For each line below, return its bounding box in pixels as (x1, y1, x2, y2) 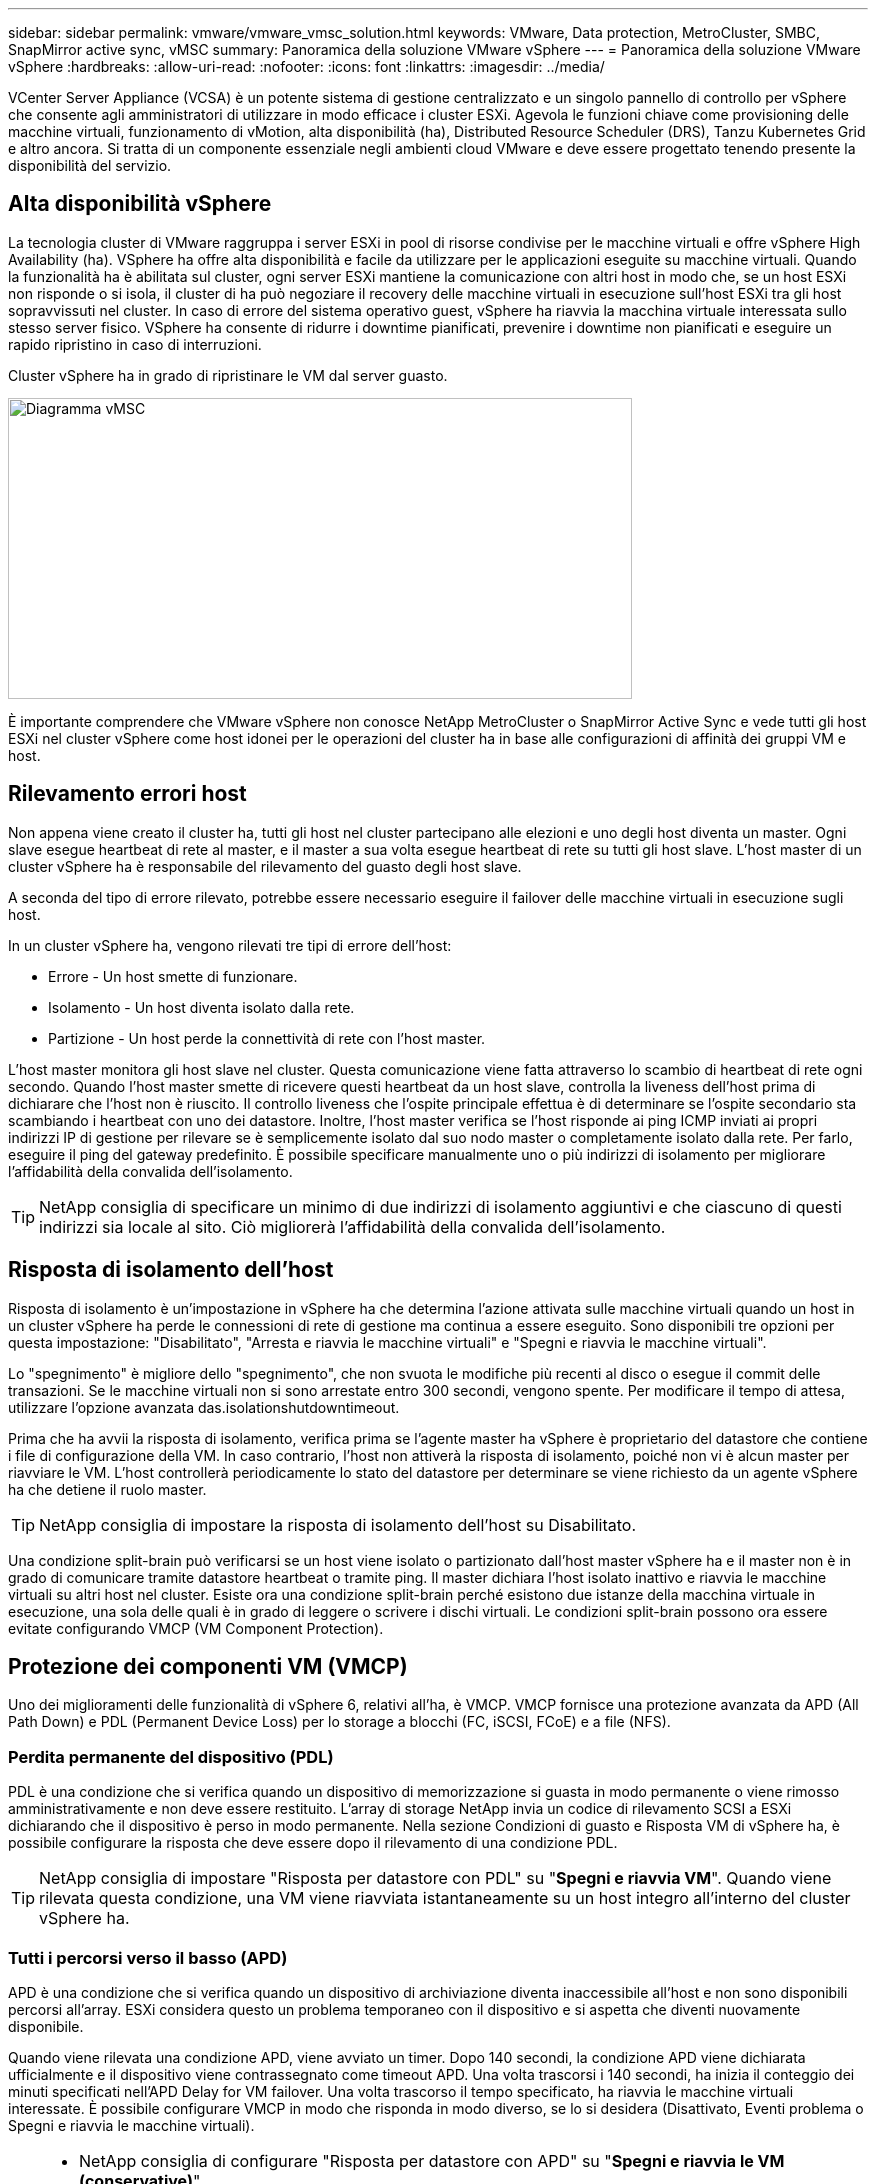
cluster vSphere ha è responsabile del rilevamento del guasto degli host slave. (8, 857, 522, 875)
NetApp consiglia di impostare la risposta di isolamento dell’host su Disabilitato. (39, 1514, 637, 1535)
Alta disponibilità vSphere (8, 191, 272, 217)
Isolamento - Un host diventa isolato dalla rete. (48, 998, 355, 1016)
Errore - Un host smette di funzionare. (48, 967, 298, 985)
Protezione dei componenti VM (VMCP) (8, 1653, 408, 1679)
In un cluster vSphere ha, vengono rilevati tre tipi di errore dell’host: (8, 936, 452, 954)
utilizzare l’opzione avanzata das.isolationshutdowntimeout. (8, 1398, 400, 1416)
